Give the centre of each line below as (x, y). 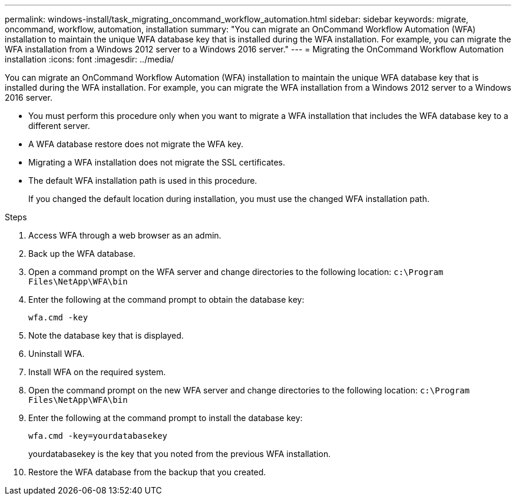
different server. (59, 126)
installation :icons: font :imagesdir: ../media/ (90, 59)
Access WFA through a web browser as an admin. (125, 235)
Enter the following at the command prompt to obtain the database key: (166, 299)
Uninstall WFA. (57, 354)
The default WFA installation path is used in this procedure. (143, 181)
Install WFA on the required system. (97, 372)
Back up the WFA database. (82, 254)
